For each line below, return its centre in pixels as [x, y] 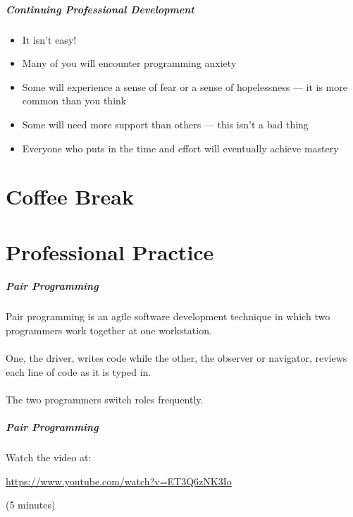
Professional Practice [110, 251]
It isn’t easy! [49, 39]
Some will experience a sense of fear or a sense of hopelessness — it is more [185, 86]
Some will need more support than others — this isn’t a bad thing [165, 124]
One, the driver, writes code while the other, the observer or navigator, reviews [176, 358]
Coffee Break [70, 196]
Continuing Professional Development [100, 9]
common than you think [74, 101]
